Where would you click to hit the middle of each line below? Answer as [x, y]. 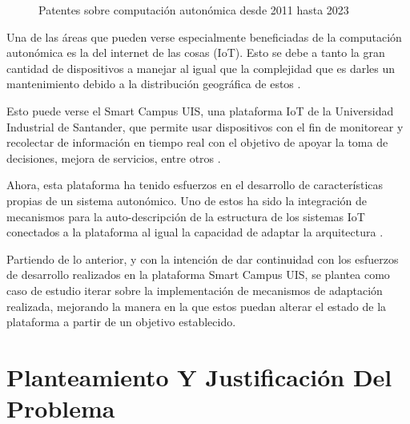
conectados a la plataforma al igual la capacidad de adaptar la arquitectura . [195, 232]
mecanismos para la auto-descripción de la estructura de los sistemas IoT [186, 216]
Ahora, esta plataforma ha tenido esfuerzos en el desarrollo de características [195, 185]
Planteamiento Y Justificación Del [199, 376]
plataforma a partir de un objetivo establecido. [121, 322]
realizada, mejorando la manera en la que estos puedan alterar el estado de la [197, 306]
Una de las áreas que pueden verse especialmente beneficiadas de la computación [204, 36]
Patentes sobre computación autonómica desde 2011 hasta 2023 [194, 10]
